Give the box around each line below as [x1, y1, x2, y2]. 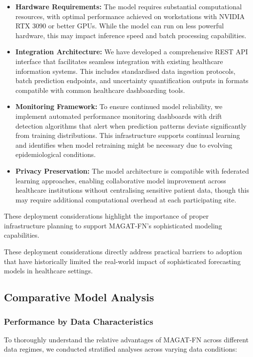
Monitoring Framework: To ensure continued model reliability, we [15, 101, 223, 112]
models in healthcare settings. [4, 266, 93, 276]
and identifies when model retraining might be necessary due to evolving [15, 139, 232, 150]
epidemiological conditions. [15, 149, 96, 159]
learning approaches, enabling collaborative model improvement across [15, 175, 226, 185]
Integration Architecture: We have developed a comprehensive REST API [15, 46, 248, 57]
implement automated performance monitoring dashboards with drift [15, 111, 222, 121]
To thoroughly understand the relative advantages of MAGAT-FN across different [4, 334, 249, 344]
